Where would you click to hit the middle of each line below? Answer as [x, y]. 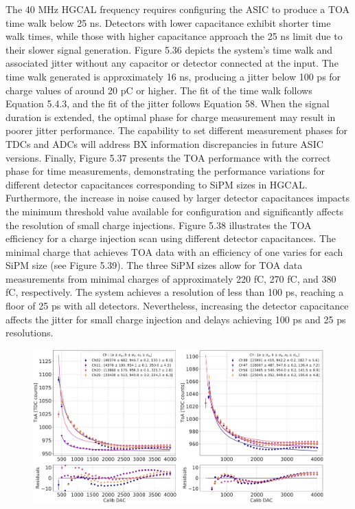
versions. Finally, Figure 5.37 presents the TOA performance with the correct [168, 157]
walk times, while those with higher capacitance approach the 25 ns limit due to [174, 36]
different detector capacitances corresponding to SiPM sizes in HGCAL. [157, 184]
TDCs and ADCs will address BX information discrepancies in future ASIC [164, 143]
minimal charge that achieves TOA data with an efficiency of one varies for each [174, 251]
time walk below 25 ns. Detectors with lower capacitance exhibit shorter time [168, 22]
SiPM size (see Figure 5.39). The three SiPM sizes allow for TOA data [154, 265]
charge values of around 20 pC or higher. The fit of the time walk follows [159, 90]
